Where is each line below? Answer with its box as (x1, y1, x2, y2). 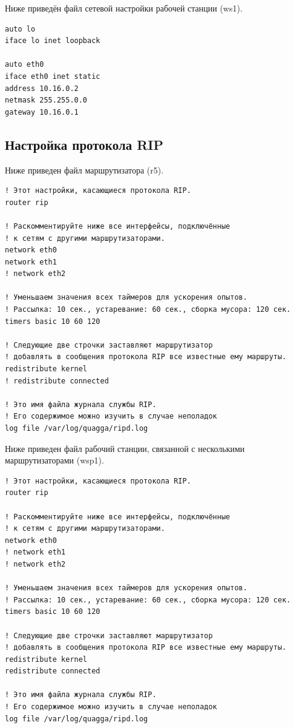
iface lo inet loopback (5, 36, 100, 45)
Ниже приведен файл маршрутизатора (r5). (5, 163, 164, 176)
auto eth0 (5, 60, 44, 69)
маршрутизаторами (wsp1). (5, 454, 104, 467)
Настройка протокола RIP (5, 135, 164, 153)
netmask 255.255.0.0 (5, 96, 88, 105)
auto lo (5, 24, 36, 33)
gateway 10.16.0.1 (5, 107, 79, 116)
